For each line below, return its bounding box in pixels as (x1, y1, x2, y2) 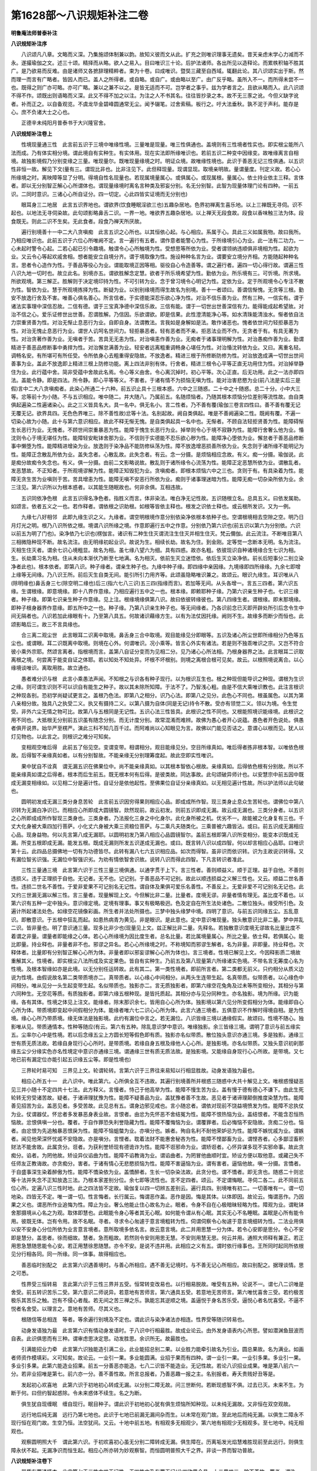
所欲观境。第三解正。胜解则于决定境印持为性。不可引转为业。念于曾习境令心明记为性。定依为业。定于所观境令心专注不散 (11, 278, 304, 285)
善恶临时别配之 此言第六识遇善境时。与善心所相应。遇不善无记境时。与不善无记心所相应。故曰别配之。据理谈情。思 (21, 1261, 304, 1268)
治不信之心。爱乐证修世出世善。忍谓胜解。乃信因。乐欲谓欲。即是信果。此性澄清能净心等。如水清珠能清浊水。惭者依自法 (11, 311, 304, 318)
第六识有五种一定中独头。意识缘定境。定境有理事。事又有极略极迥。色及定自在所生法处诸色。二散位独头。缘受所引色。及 (11, 900, 304, 906)
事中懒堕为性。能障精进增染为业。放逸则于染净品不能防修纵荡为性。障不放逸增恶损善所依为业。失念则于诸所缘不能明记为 (11, 442, 304, 450)
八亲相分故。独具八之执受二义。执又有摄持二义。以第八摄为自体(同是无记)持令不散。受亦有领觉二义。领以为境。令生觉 (11, 700, 298, 707)
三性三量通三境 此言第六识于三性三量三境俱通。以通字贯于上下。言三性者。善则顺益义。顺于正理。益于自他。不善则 (21, 867, 304, 874)
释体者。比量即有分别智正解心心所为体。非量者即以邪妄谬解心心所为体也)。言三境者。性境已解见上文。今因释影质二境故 (11, 949, 301, 956)
